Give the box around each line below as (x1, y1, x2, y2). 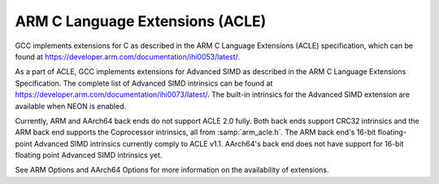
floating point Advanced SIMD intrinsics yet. (15, 151, 163, 160)
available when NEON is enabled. (15, 101, 127, 111)
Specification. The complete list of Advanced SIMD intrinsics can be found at (15, 78, 273, 88)
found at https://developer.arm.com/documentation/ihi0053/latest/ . (15, 51, 240, 61)
